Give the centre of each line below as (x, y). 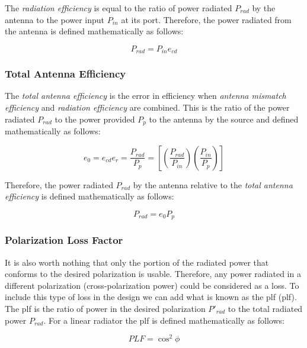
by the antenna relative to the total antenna (213, 184)
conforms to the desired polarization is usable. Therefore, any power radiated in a (153, 274)
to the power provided (95, 119)
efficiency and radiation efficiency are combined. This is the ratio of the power (147, 107)
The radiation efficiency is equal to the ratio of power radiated (119, 8)
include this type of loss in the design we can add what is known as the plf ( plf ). (151, 297)
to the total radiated (265, 308)
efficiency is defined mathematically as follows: (89, 196)
